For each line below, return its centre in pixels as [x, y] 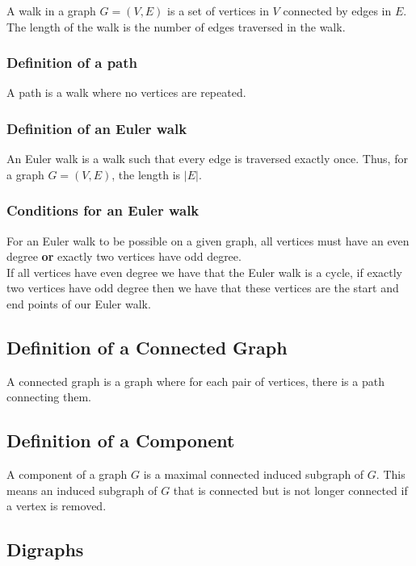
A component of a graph [67, 474]
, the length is [146, 174]
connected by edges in [337, 10]
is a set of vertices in [218, 10]
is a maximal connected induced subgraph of [254, 474]
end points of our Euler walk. [79, 304]
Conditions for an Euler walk [103, 210]
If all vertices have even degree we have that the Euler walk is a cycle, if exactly [204, 272]
